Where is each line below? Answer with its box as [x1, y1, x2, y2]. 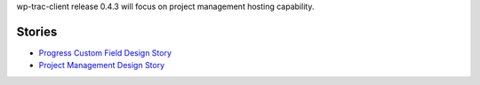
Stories [16, 24, 58, 39]
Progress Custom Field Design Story [38, 47, 172, 58]
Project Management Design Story [38, 60, 165, 71]
